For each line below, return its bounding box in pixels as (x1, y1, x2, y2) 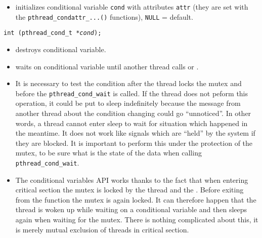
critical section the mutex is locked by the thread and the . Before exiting (15, 184, 244, 195)
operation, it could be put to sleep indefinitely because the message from (15, 98, 241, 108)
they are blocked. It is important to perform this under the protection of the (15, 137, 253, 148)
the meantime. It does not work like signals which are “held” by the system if (15, 128, 255, 138)
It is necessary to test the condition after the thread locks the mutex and (15, 78, 242, 89)
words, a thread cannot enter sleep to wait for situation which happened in (15, 117, 248, 128)
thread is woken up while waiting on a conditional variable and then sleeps (15, 204, 247, 215)
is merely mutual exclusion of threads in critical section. (15, 224, 189, 234)
